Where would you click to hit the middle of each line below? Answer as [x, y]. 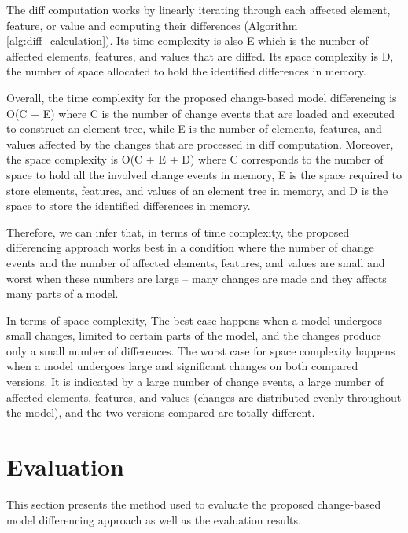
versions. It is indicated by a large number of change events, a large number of [195, 382]
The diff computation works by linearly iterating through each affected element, [198, 9]
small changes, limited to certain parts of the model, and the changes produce [194, 335]
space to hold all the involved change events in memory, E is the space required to [204, 174]
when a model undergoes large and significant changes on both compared [182, 366]
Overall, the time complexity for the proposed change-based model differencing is [202, 97]
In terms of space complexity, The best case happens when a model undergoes [195, 320]
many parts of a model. [62, 294]
